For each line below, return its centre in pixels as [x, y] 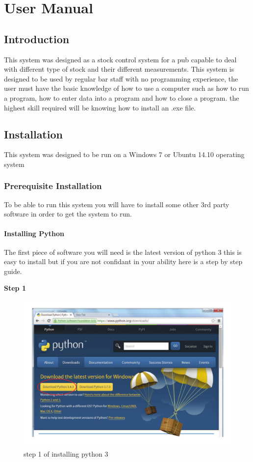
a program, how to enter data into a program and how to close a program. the [122, 97]
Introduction [37, 39]
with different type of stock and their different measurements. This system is [119, 69]
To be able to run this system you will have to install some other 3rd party [117, 204]
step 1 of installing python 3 [66, 453]
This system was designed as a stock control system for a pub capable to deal [120, 59]
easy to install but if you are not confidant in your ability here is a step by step [123, 261]
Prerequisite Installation [53, 186]
